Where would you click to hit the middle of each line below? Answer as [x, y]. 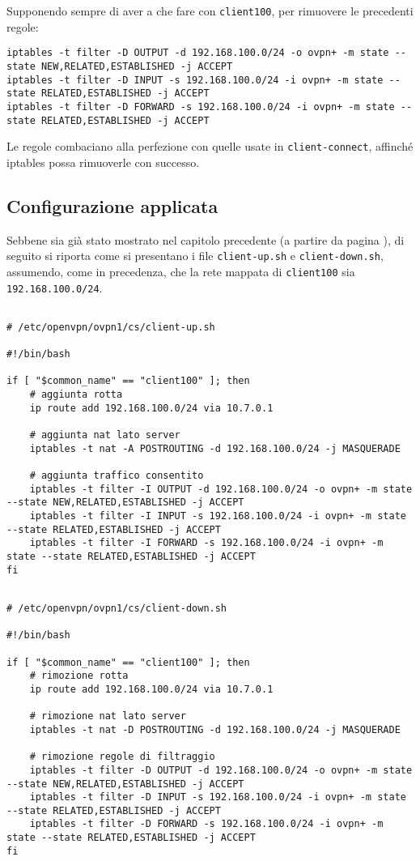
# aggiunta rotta [76, 395]
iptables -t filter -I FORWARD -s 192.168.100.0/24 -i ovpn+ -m [206, 543]
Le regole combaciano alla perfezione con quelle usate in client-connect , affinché [210, 146]
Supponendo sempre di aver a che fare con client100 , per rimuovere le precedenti [210, 11]
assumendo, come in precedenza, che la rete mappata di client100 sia [181, 271]
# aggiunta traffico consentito [117, 476]
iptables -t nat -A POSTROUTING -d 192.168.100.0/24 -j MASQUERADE [215, 448]
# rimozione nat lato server [108, 716]
